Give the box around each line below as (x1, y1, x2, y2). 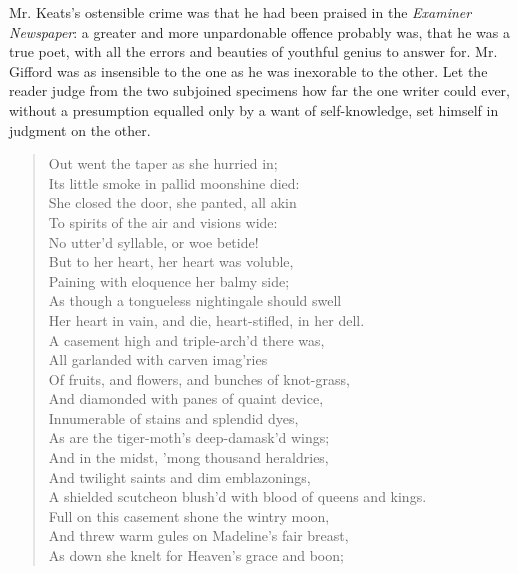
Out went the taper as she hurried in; (48, 153, 278, 174)
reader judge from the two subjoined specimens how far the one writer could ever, (9, 80, 510, 101)
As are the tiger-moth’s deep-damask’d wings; (48, 427, 330, 448)
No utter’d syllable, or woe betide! (48, 231, 259, 252)
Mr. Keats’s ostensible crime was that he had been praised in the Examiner (9, 2, 472, 22)
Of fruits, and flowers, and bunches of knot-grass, (48, 368, 350, 389)
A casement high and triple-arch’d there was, (48, 329, 325, 350)
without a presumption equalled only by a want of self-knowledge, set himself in (9, 99, 499, 120)
